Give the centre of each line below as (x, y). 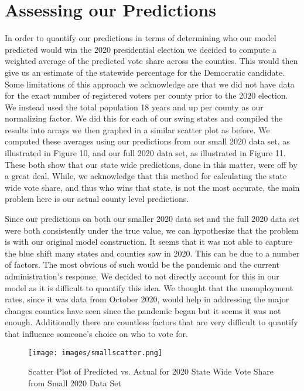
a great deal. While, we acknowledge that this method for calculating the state (146, 176)
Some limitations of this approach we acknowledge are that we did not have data (150, 84)
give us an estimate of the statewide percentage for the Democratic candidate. (145, 72)
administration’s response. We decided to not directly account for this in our (142, 276)
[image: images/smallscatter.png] (95, 353)
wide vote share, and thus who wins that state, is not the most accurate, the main (152, 187)
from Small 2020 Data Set (75, 382)
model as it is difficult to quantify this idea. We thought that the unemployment (149, 287)
